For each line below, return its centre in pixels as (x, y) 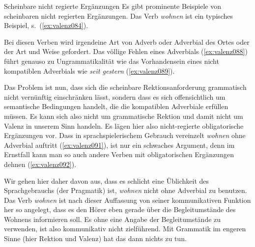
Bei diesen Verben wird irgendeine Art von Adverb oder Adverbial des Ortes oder (127, 41)
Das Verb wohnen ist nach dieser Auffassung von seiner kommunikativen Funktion (127, 200)
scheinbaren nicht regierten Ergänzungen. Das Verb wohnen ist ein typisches (118, 15)
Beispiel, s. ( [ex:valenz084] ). (46, 25)
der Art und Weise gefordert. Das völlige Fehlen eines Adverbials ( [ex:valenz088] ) (126, 51)
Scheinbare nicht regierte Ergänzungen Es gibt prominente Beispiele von (113, 6)
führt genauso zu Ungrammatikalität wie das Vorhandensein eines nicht (112, 61)
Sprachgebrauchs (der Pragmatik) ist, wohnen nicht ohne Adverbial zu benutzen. (126, 190)
